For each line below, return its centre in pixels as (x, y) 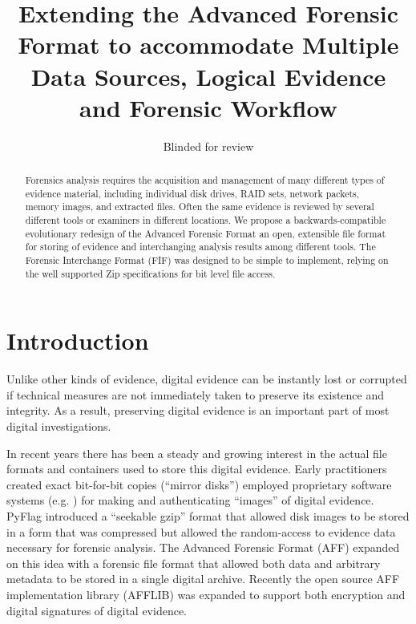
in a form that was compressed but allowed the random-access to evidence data (201, 531)
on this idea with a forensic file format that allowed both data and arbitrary (194, 563)
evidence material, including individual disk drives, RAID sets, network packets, (192, 193)
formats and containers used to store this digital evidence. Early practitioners (197, 469)
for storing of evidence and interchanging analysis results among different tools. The (200, 247)
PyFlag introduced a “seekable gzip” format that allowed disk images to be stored (208, 516)
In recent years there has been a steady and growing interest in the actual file (197, 453)
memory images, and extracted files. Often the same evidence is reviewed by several (200, 207)
